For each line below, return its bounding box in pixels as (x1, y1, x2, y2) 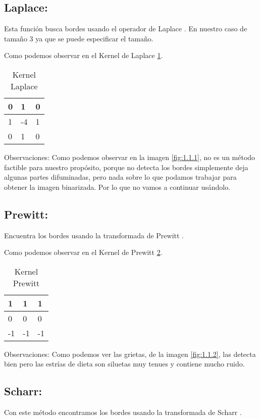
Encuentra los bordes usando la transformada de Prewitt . (4, 230, 184, 240)
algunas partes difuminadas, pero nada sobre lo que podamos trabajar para (4, 172, 237, 182)
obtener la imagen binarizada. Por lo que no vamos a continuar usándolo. (4, 181, 231, 192)
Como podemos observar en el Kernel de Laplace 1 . (4, 50, 163, 61)
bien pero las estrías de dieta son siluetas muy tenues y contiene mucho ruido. (4, 358, 245, 369)
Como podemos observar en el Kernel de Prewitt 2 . (4, 247, 163, 257)
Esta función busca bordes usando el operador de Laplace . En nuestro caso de (4, 23, 247, 34)
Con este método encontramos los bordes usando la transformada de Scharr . (4, 407, 242, 417)
